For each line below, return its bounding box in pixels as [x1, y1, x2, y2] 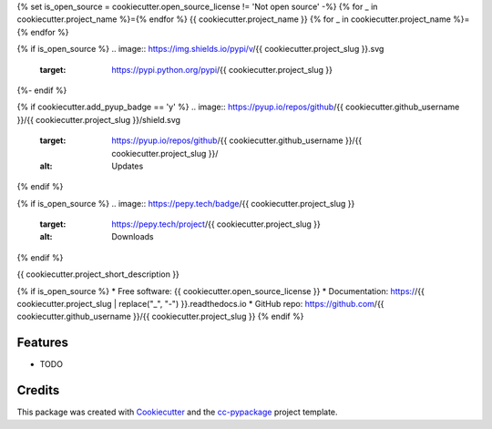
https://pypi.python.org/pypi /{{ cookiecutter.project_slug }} [111, 64, 333, 75]
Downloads [111, 231, 154, 242]
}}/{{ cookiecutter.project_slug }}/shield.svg [16, 114, 181, 125]
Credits [16, 383, 60, 398]
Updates [111, 160, 144, 171]
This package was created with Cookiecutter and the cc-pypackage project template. [16, 406, 338, 418]
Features [16, 335, 68, 351]
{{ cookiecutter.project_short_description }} [16, 269, 179, 280]
